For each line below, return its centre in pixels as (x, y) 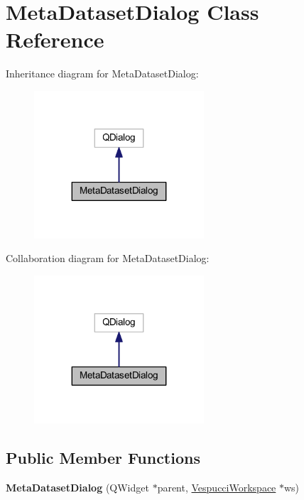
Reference (55, 39)
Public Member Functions (103, 457)
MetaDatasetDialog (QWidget (77, 487)
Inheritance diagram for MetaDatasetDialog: (102, 74)
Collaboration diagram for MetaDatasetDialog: (108, 258)
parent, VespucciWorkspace (217, 487)
